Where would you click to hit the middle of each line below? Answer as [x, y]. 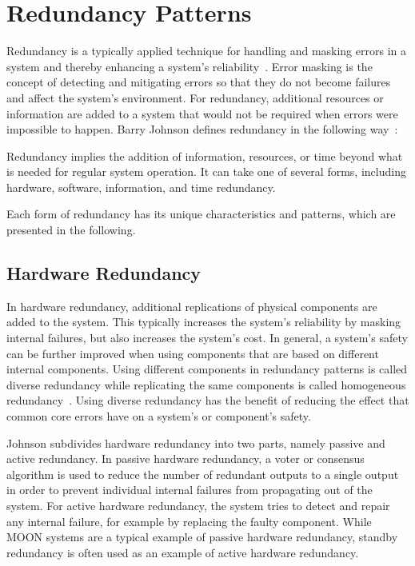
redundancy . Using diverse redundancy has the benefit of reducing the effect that [208, 400]
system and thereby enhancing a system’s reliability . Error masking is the [190, 66]
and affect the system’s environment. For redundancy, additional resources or [195, 97]
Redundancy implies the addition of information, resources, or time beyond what [205, 155]
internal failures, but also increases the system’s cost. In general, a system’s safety [207, 338]
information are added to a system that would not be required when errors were [202, 113]
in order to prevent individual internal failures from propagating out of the [190, 490]
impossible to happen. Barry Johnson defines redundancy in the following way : [202, 129]
